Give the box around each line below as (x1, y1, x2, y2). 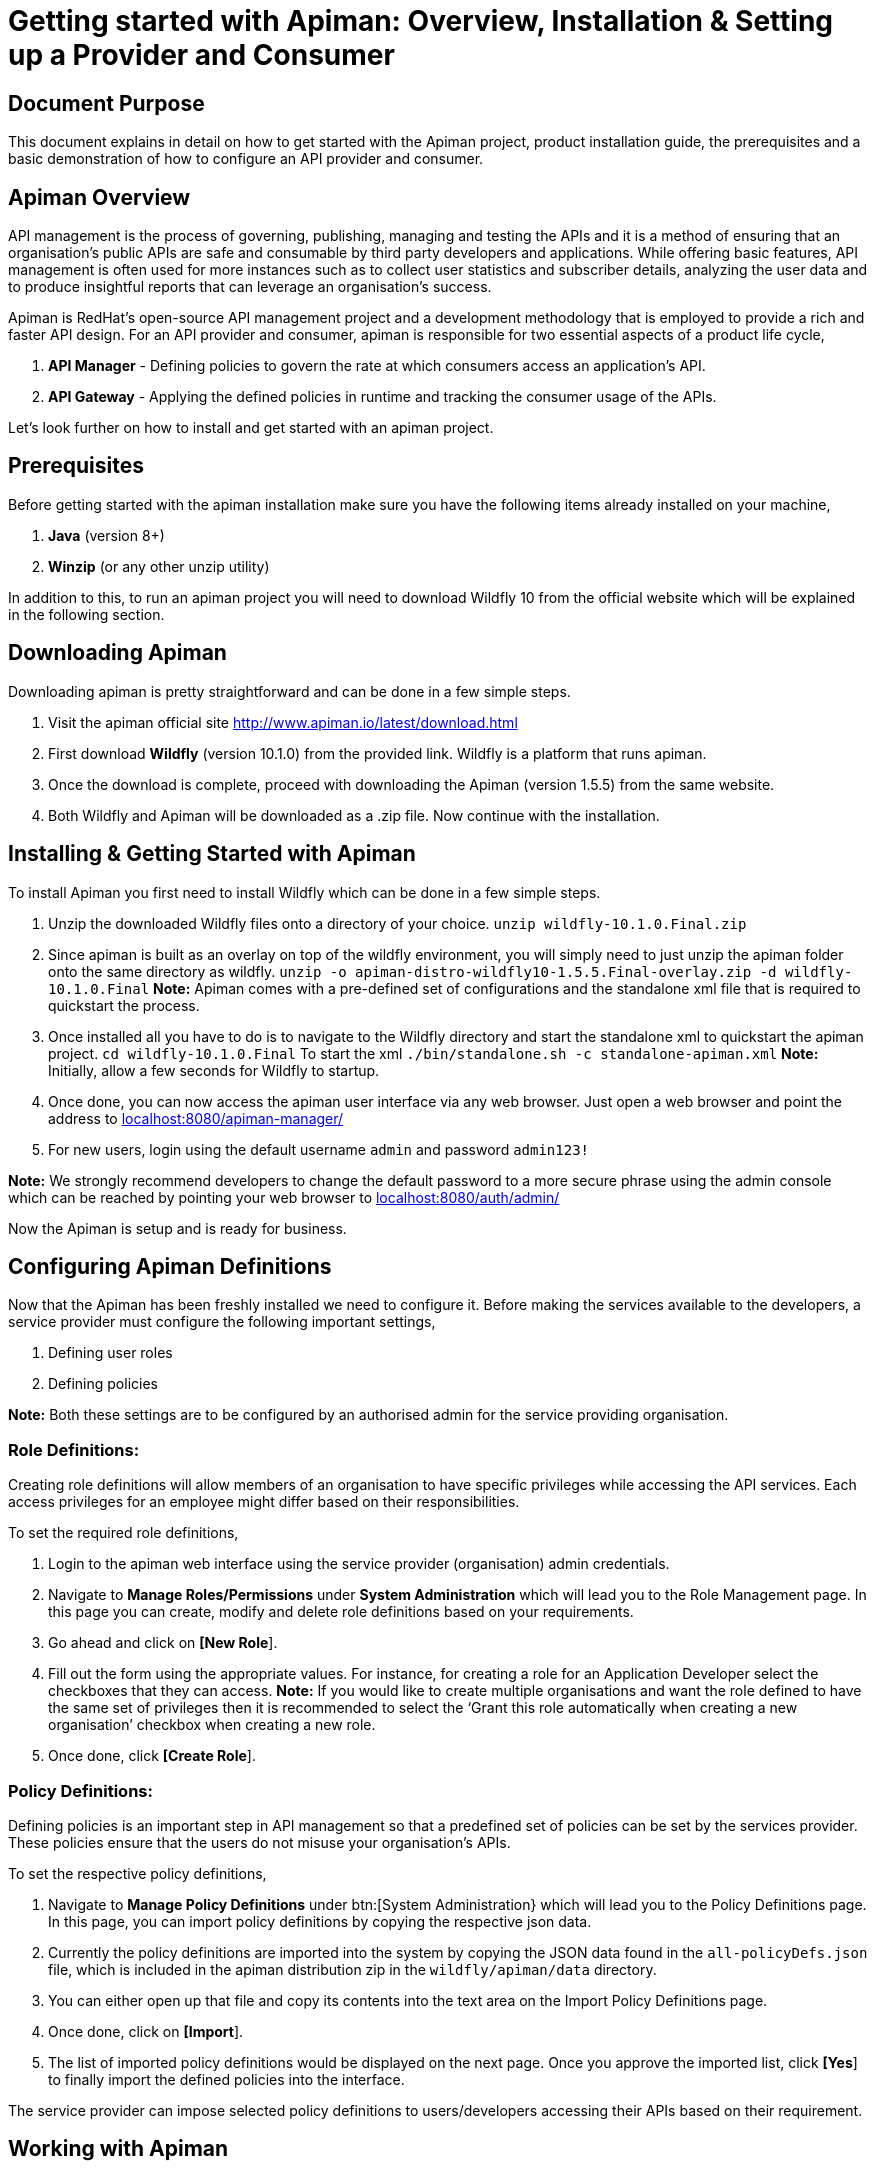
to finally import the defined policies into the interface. (48, 2070, 405, 2088)
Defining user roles (48, 1344, 173, 1362)
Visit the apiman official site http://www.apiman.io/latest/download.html (48, 713, 518, 731)
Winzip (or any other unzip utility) (48, 557, 270, 575)
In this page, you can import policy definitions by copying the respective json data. (48, 1912, 592, 1930)
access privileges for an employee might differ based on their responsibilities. (8, 1493, 520, 1511)
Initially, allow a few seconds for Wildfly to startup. (48, 1061, 380, 1079)
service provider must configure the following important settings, (8, 1313, 436, 1331)
